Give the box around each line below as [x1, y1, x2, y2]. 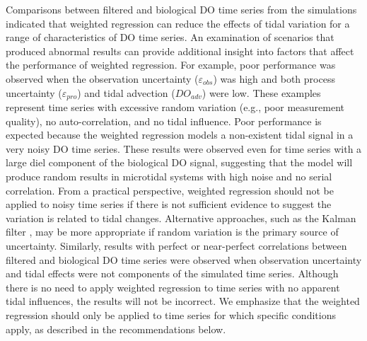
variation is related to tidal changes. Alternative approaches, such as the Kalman [6, 210, 356, 225]
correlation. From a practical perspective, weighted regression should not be [6, 183, 334, 197]
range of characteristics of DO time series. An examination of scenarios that [6, 30, 334, 45]
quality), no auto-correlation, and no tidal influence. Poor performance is [6, 113, 322, 128]
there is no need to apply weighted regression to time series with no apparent [6, 279, 340, 294]
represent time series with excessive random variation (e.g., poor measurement [6, 100, 345, 115]
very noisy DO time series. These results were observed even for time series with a [6, 141, 362, 156]
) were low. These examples [202, 85, 321, 100]
